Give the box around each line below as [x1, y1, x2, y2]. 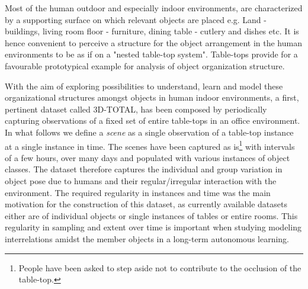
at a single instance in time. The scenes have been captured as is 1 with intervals [5, 138, 295, 152]
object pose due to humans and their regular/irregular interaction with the [5, 174, 277, 187]
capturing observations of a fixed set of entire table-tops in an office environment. [5, 114, 300, 127]
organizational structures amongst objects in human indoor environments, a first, [5, 91, 299, 104]
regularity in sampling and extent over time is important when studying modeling [5, 221, 301, 233]
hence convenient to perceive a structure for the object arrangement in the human [5, 36, 302, 49]
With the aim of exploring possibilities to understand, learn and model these [5, 79, 283, 92]
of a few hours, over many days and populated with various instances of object [5, 151, 290, 163]
